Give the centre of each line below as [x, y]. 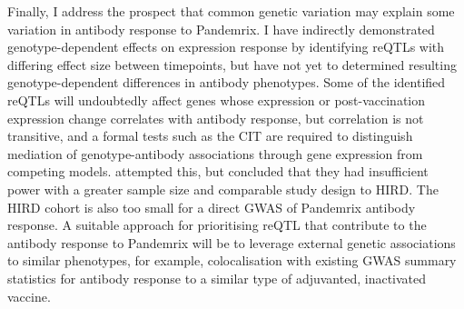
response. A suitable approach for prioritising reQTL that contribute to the [217, 225]
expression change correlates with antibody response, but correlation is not [216, 118]
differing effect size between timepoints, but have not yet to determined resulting [232, 64]
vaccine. [29, 296]
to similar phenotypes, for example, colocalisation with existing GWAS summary [232, 260]
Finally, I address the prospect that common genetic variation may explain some [231, 11]
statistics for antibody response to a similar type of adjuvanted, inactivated [217, 278]
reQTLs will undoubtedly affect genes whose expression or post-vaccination [217, 100]
